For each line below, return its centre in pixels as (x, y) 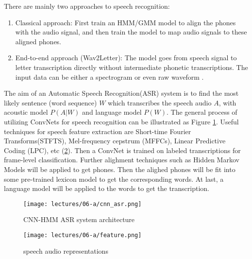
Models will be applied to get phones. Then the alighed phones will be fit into (120, 169)
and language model (112, 112)
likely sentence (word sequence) (50, 102)
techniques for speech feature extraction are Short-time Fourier (98, 131)
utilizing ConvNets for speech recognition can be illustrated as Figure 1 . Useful (121, 121)
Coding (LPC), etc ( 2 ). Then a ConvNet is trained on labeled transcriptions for (122, 150)
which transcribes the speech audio (160, 102)
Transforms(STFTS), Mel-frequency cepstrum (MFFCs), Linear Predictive (115, 141)
